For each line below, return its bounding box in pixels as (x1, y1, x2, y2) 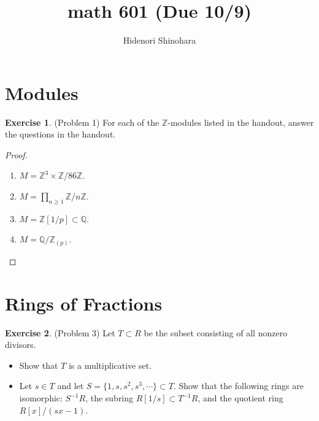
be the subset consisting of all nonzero (144, 326, 288, 339)
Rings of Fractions (5, 290, 163, 315)
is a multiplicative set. (68, 358, 152, 371)
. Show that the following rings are (173, 379, 304, 392)
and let (57, 379, 84, 392)
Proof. (5, 148, 28, 161)
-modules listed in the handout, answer (167, 115, 314, 128)
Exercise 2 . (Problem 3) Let (5, 326, 115, 339)
